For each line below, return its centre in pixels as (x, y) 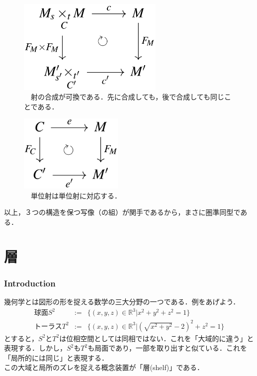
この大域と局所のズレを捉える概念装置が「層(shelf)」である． (104, 367)
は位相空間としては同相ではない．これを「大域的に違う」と (157, 338)
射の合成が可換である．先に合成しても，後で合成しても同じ (128, 97)
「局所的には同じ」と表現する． (56, 357)
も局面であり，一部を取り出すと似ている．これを (168, 348)
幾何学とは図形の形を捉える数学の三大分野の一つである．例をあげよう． (122, 301)
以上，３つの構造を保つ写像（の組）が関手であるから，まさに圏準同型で (122, 212)
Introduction (30, 283)
